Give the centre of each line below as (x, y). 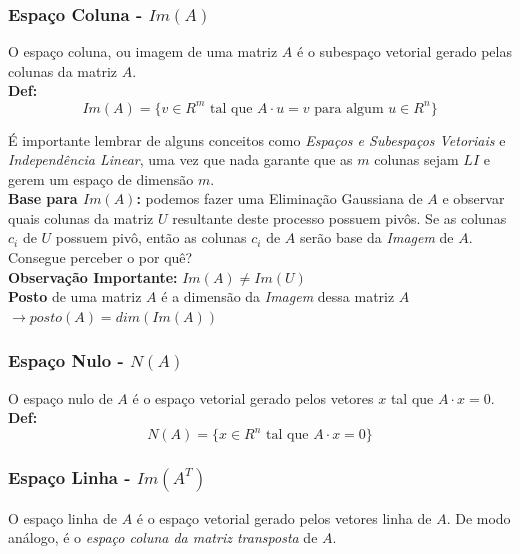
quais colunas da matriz (81, 217)
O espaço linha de (62, 517)
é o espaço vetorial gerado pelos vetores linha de (284, 517)
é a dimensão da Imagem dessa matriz (278, 296)
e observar (473, 198)
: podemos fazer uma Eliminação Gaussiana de (279, 198)
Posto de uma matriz (75, 296)
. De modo (478, 517)
